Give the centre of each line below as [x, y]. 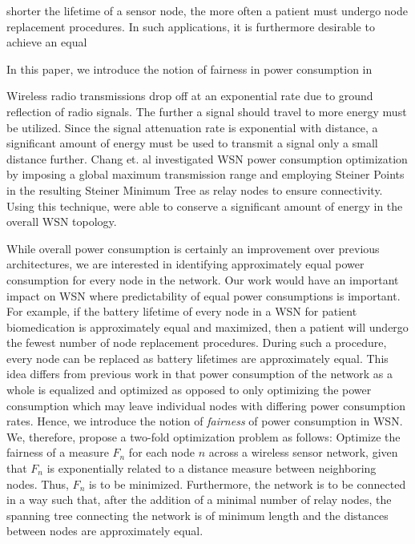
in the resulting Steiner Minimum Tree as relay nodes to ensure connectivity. [195, 189]
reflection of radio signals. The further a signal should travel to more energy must [207, 111]
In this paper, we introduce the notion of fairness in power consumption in [189, 69]
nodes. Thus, [38, 484]
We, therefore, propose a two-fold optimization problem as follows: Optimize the [203, 436]
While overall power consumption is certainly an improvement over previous [193, 248]
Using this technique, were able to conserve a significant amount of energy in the [205, 206]
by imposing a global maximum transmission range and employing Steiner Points [205, 174]
